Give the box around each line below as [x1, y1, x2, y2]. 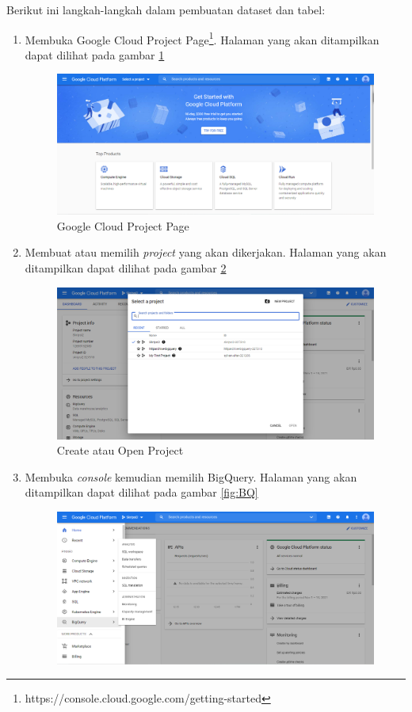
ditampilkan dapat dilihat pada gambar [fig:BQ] [25, 484, 258, 501]
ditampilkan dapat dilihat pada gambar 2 [25, 260, 227, 276]
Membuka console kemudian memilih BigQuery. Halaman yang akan [25, 468, 357, 485]
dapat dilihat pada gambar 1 [25, 46, 165, 63]
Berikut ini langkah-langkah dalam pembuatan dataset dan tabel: [6, 2, 326, 17]
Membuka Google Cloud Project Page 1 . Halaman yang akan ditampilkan [25, 29, 380, 48]
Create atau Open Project [56, 442, 184, 459]
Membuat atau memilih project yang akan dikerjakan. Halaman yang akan [25, 244, 387, 261]
